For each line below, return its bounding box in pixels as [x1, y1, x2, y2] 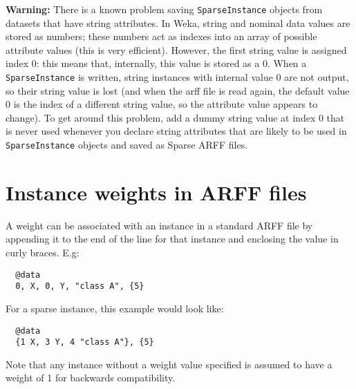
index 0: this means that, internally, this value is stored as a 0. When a [6, 56, 307, 70]
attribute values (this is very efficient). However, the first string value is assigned [6, 42, 347, 57]
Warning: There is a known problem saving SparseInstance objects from [6, 2, 323, 16]
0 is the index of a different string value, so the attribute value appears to [6, 97, 318, 111]
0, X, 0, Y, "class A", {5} [15, 281, 144, 292]
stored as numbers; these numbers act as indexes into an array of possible [6, 29, 317, 44]
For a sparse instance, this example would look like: [6, 301, 224, 315]
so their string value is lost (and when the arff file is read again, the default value [6, 83, 350, 97]
